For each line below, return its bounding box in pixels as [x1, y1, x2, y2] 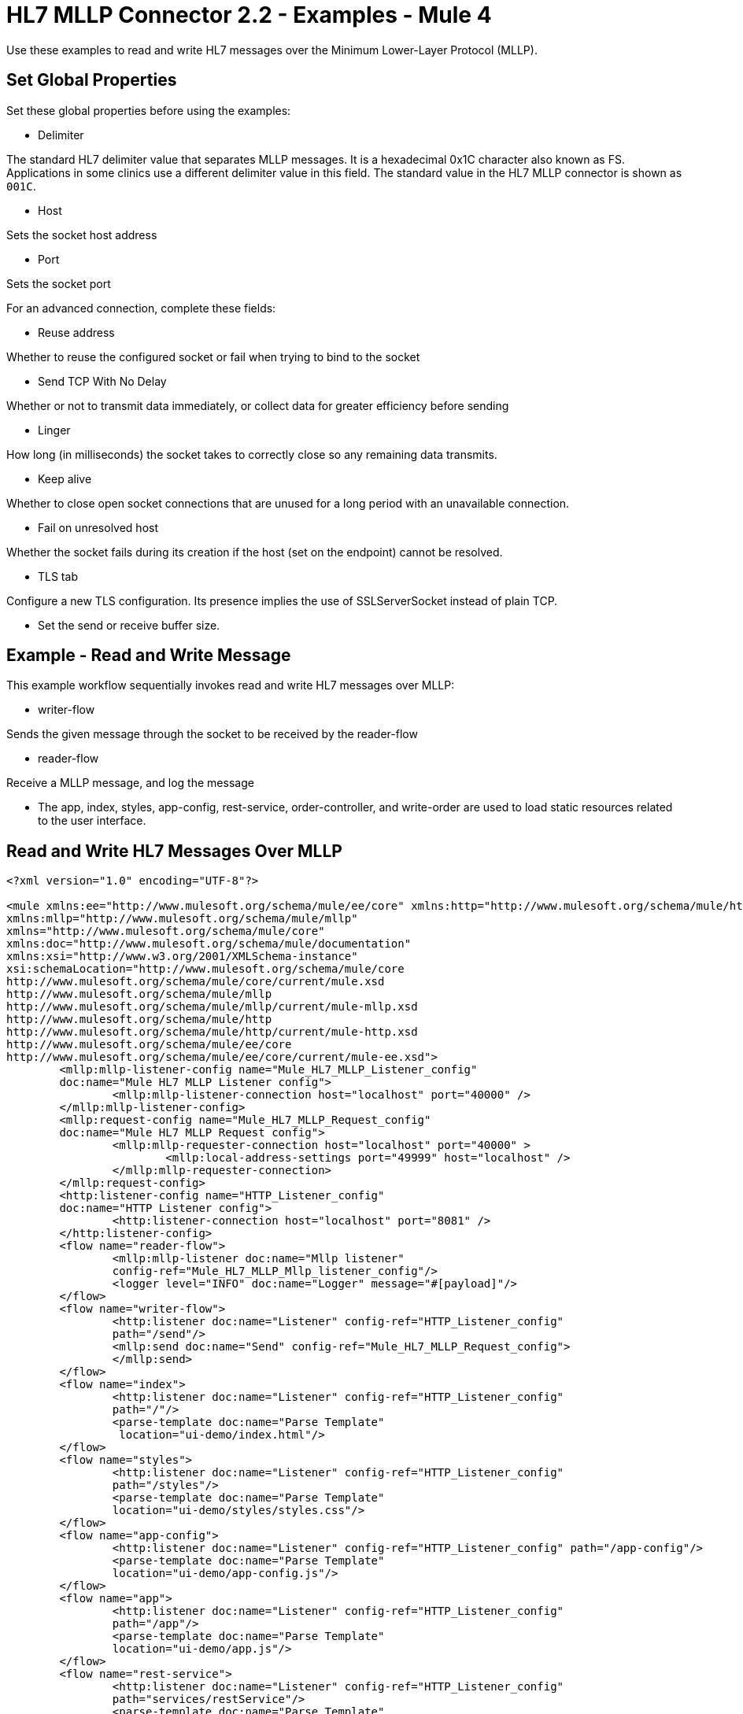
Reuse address [38, 325, 115, 339]
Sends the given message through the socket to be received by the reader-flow [6, 727, 418, 741]
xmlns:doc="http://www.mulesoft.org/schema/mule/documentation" [6, 937, 412, 951]
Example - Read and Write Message [6, 645, 291, 666]
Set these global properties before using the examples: [6, 103, 291, 117]
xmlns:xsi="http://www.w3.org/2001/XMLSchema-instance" [6, 950, 358, 963]
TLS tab [38, 569, 78, 583]
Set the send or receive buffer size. [38, 618, 220, 632]
